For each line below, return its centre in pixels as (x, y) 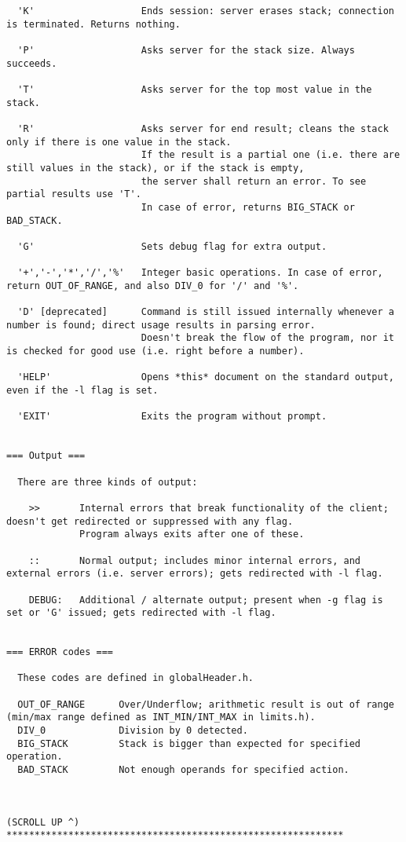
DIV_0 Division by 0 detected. (133, 731)
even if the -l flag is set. (82, 391)
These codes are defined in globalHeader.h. (135, 678)
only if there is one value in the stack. (119, 142)
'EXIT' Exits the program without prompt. (172, 417)
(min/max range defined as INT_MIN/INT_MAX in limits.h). (161, 718)
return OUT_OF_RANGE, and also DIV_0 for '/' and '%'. (153, 286)
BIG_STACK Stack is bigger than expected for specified (189, 743)
